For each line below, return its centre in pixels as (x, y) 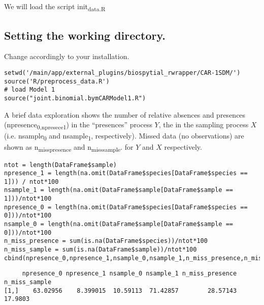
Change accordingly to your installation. (67, 56)
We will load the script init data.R (55, 7)
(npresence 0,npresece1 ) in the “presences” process (78, 125)
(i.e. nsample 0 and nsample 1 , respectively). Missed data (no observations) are (124, 136)
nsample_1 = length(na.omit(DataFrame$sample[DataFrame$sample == (119, 190)
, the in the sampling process (204, 124)
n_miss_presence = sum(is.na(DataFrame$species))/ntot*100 (106, 241)
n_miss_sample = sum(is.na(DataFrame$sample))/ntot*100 (101, 250)
